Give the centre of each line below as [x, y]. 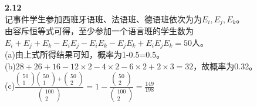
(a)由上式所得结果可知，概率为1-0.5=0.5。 [85, 54]
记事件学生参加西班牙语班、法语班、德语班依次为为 [103, 19]
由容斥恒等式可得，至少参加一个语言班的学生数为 [99, 31]
